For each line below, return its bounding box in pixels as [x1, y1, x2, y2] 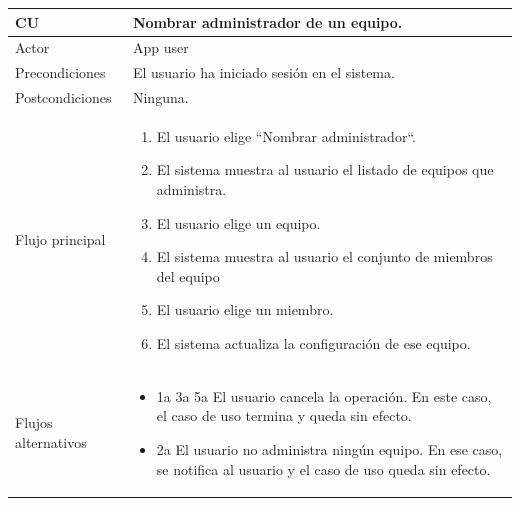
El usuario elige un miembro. [156, 299, 334, 320]
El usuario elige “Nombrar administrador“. [156, 125, 416, 146]
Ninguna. [132, 87, 189, 108]
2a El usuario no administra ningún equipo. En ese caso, [156, 439, 503, 460]
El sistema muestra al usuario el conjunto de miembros [156, 246, 493, 267]
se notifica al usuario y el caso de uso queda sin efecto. [156, 458, 491, 479]
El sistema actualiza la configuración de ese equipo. [156, 333, 471, 354]
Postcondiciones [15, 87, 112, 108]
